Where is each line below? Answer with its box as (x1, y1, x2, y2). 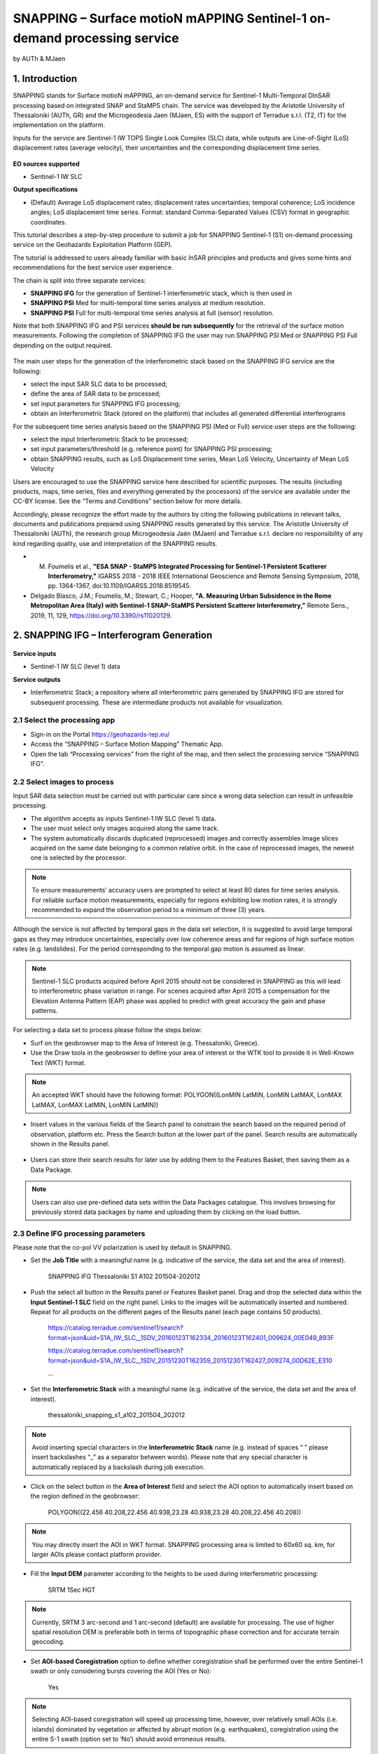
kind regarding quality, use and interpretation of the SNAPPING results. (13, 539, 218, 547)
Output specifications (13, 185, 78, 194)
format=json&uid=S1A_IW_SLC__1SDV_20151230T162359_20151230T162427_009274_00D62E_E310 (48, 1356, 332, 1365)
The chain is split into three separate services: (13, 276, 146, 284)
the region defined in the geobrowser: (30, 1492, 140, 1501)
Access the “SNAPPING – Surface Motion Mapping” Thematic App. (30, 740, 223, 749)
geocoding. (31, 1638, 65, 1646)
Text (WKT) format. (30, 1058, 87, 1066)
